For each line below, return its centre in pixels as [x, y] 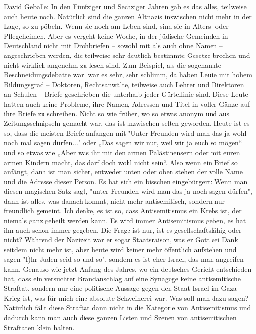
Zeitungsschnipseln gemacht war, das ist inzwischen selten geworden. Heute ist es [127, 123]
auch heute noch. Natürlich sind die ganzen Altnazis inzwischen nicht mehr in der [128, 16]
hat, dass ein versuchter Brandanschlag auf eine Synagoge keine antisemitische [123, 278]
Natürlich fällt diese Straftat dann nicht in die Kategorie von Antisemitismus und [128, 307]
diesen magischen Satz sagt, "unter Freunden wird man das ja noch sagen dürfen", [128, 191]
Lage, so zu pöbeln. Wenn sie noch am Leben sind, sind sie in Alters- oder [116, 26]
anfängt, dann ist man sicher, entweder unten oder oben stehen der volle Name [123, 172]
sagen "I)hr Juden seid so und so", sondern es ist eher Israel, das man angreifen [124, 259]
